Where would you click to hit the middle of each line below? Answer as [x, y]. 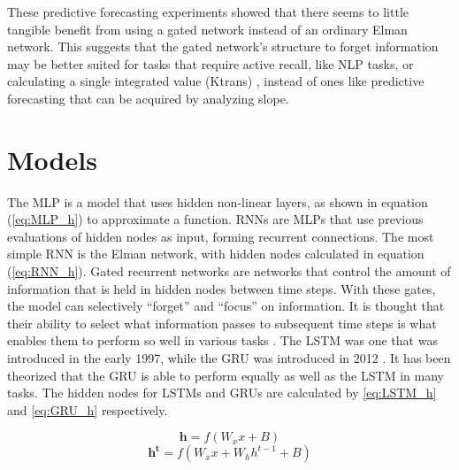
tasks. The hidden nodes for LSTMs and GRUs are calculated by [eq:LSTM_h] [222, 393]
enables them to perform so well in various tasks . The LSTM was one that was [222, 340]
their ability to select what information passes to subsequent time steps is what [222, 323]
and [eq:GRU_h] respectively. [88, 409]
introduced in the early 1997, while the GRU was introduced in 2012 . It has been [229, 358]
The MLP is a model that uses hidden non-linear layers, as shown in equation [218, 201]
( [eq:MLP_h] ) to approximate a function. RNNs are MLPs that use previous [215, 219]
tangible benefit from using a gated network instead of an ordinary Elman [207, 29]
